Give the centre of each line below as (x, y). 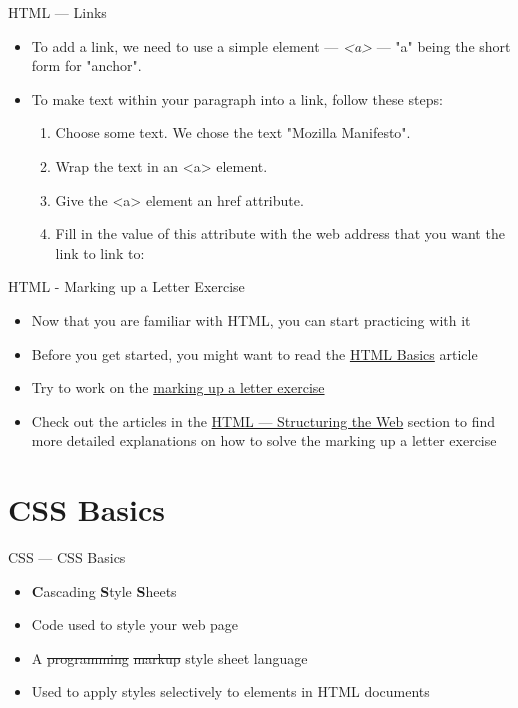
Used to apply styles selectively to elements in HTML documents (230, 691)
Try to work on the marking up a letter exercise (178, 387)
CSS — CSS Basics (67, 557)
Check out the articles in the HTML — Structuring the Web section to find (263, 420)
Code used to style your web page (135, 624)
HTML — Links (57, 12)
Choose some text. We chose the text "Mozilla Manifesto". (233, 132)
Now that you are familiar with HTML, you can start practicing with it (251, 319)
